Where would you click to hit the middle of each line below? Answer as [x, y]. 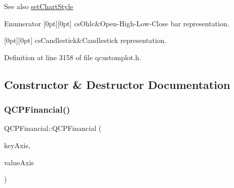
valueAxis [19, 162]
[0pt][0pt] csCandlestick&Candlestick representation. [85, 40]
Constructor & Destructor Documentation [117, 84]
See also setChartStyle [39, 6]
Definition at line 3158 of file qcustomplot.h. [73, 57]
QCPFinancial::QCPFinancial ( [53, 128]
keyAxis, [17, 145]
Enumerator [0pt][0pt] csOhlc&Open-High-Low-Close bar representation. [117, 23]
